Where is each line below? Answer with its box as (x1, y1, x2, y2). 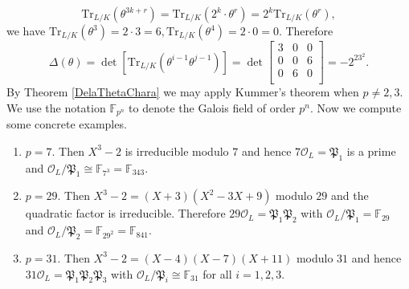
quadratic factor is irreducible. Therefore (25, 205, 226, 222)
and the (330, 187, 369, 204)
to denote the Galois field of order (129, 99, 296, 116)
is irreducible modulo (125, 142, 229, 159)
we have (6, 22, 46, 39)
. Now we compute (310, 99, 402, 116)
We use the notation (6, 99, 106, 116)
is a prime (346, 142, 396, 159)
